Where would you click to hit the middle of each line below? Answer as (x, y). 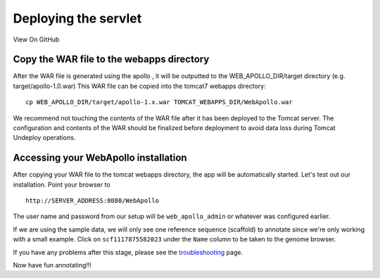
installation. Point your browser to (62, 184)
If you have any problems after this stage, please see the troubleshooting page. (128, 252)
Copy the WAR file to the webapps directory (111, 59)
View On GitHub (36, 39)
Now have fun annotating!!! (52, 265)
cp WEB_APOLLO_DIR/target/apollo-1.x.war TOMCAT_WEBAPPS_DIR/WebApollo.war (159, 102)
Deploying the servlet (77, 18)
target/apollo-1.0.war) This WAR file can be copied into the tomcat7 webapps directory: (140, 86)
